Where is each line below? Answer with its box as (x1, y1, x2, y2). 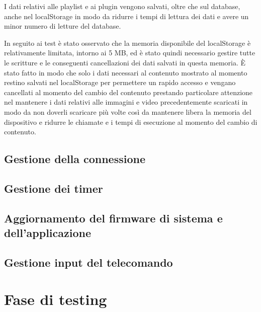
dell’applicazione (4, 225, 92, 241)
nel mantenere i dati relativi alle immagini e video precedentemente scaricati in (4, 97, 248, 107)
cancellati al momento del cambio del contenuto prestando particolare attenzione (4, 87, 253, 97)
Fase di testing (4, 289, 107, 309)
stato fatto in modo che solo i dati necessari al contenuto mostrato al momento (4, 67, 247, 77)
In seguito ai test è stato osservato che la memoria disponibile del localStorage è (4, 37, 251, 48)
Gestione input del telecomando (4, 254, 173, 270)
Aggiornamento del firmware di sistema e (4, 210, 223, 225)
